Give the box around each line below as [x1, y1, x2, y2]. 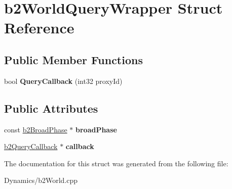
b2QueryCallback [4, 141, 58, 152]
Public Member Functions [4, 52, 143, 67]
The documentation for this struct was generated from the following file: [4, 158, 228, 168]
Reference [4, 17, 74, 38]
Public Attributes [4, 100, 98, 116]
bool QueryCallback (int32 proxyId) [4, 75, 123, 86]
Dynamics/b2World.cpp [4, 175, 78, 185]
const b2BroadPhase [4, 124, 67, 134]
